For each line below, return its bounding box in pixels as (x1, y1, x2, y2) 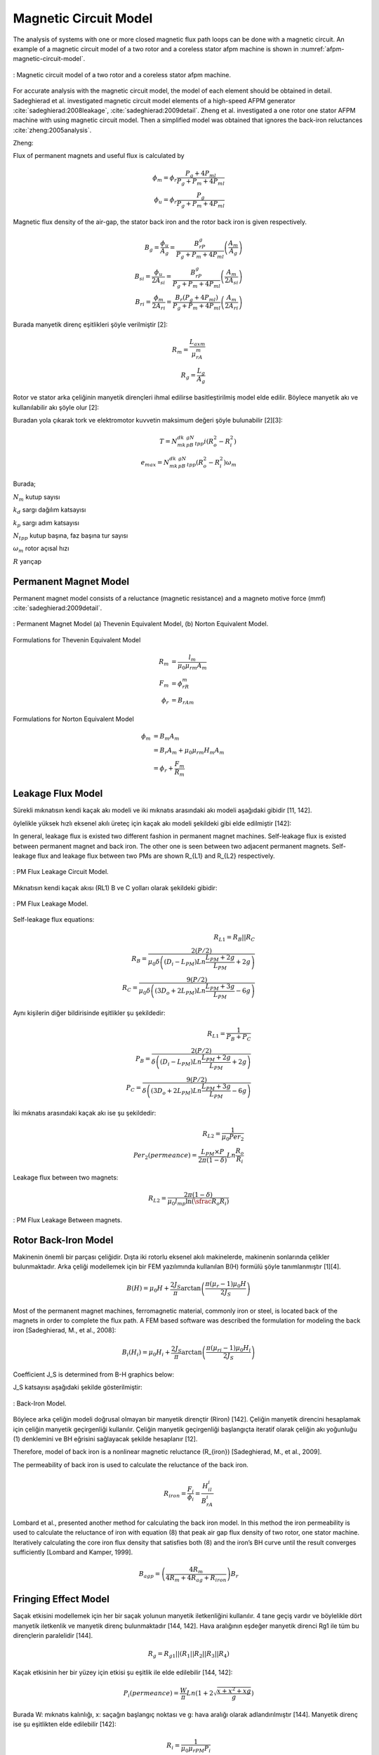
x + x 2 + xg (216, 1686, 252, 1695)
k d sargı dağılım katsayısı (13, 505, 86, 515)
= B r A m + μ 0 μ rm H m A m (153, 746, 225, 756)
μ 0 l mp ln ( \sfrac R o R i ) (167, 1198, 230, 1207)
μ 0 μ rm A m (178, 661, 207, 671)
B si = (134, 272, 151, 282)
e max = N (140, 458, 170, 468)
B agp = (138, 1570, 161, 1579)
